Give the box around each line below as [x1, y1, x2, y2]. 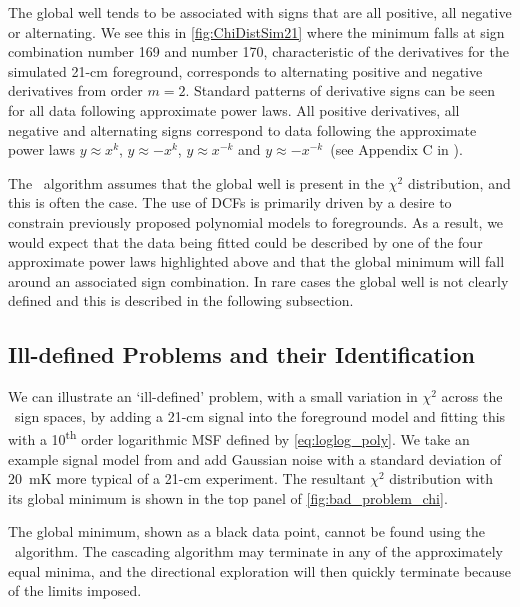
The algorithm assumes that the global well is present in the [8, 172, 385, 193]
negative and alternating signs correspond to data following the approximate [8, 119, 477, 140]
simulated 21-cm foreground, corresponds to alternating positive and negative [8, 60, 483, 81]
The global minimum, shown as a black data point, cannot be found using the [8, 521, 486, 542]
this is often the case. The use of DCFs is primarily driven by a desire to [8, 192, 452, 213]
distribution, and [407, 172, 511, 193]
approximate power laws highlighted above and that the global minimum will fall [8, 251, 505, 272]
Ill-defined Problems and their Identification [8, 339, 475, 370]
